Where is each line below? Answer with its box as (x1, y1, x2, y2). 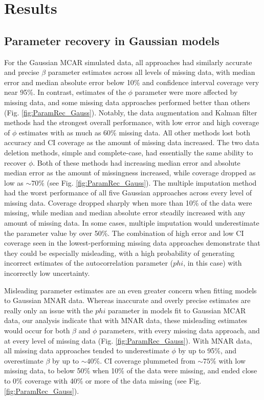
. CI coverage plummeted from (100, 355, 195, 366)
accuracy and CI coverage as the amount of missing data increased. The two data (4, 137, 259, 148)
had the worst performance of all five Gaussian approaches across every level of (4, 187, 252, 198)
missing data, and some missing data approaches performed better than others (4, 96, 250, 107)
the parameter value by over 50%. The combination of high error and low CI (4, 227, 244, 238)
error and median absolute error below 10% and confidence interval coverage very (4, 76, 259, 87)
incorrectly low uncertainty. (4, 268, 90, 278)
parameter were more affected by (135, 87, 238, 97)
